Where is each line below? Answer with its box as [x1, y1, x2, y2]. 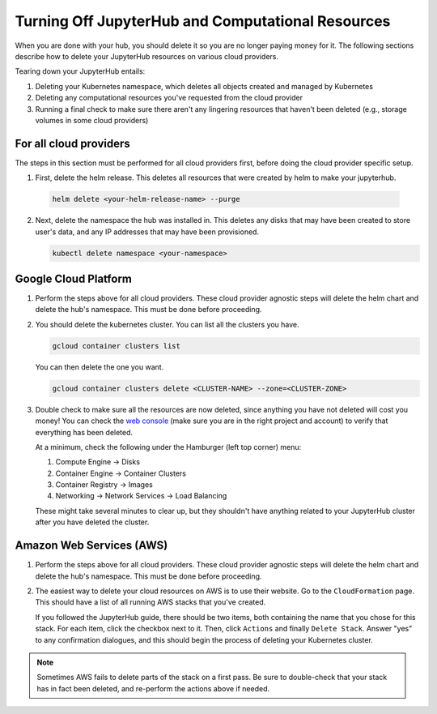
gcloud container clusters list [52, 341, 181, 350]
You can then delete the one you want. [35, 361, 164, 372]
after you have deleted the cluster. [35, 517, 150, 527]
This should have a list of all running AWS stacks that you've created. [35, 597, 266, 607]
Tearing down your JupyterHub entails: [15, 66, 146, 76]
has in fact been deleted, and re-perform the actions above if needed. [36, 683, 270, 693]
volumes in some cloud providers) [35, 115, 149, 125]
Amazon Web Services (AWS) [15, 539, 168, 553]
